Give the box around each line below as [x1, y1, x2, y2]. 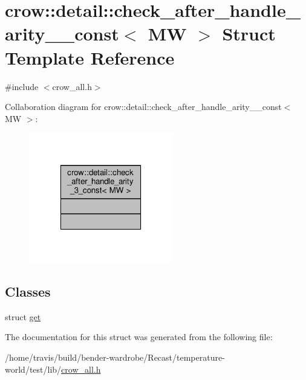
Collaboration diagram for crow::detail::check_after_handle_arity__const [5, 100, 282, 113]
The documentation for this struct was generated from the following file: [5, 330, 273, 343]
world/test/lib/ [5, 362, 62, 375]
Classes [5, 282, 51, 300]
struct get [5, 310, 41, 323]
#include [5, 80, 39, 92]
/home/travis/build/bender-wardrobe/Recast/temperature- [5, 350, 225, 363]
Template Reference [5, 45, 175, 69]
